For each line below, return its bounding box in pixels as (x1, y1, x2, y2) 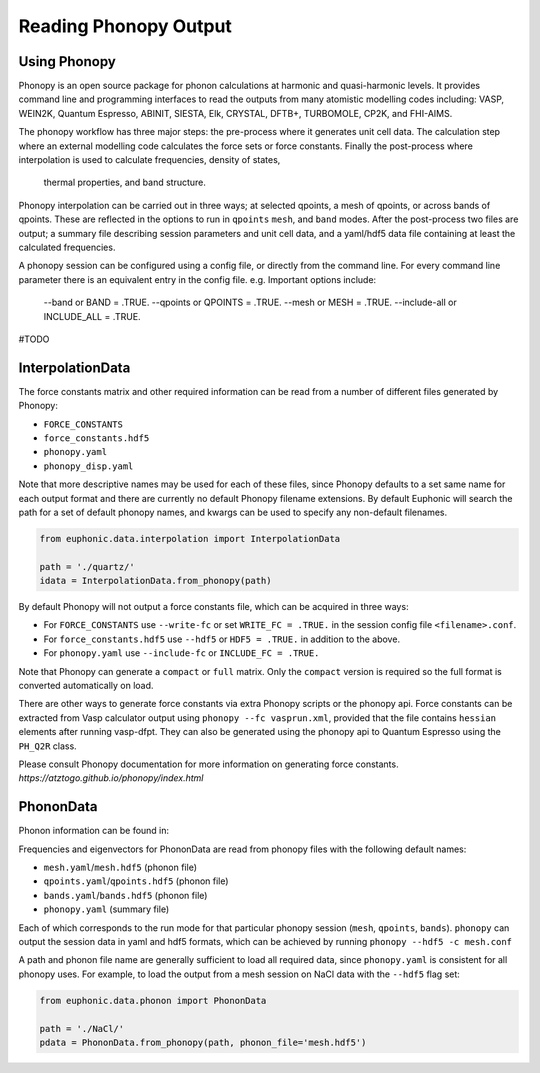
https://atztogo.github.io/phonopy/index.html (18, 772, 204, 784)
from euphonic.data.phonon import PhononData (39, 995, 267, 1006)
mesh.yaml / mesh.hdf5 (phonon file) (43, 861, 198, 874)
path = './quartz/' (39, 561, 135, 572)
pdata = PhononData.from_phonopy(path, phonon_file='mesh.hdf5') (39, 1036, 367, 1048)
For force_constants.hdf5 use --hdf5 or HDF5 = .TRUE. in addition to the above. (43, 633, 400, 645)
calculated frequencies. (18, 241, 116, 253)
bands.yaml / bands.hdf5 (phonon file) (43, 889, 208, 901)
